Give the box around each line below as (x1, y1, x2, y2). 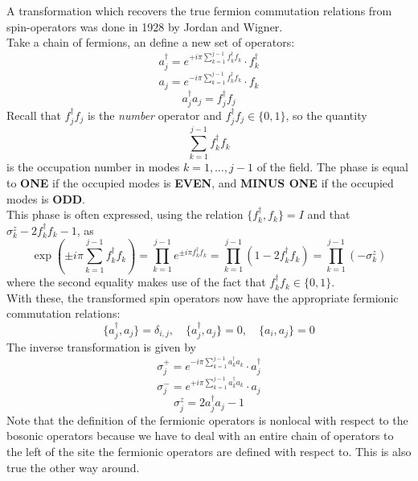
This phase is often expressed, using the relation (6, 206, 244, 223)
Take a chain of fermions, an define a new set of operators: (6, 34, 295, 51)
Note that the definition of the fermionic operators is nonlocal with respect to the (6, 411, 408, 428)
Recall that (6, 106, 61, 123)
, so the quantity (285, 106, 367, 123)
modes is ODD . (6, 190, 86, 207)
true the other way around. (6, 458, 140, 475)
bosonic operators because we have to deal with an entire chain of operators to (6, 427, 394, 444)
